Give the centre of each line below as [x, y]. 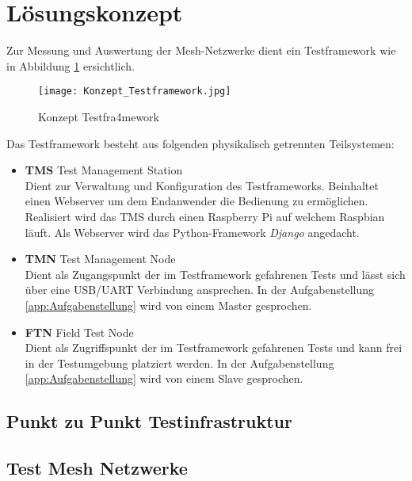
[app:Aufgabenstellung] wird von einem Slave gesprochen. [164, 378]
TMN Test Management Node [100, 259]
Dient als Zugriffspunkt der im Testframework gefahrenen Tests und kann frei [214, 347]
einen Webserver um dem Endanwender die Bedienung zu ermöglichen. [196, 201]
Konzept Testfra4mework [99, 116]
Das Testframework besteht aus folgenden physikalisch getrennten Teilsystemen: [200, 143]
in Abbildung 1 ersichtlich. [71, 65]
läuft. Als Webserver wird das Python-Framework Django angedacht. [192, 232]
